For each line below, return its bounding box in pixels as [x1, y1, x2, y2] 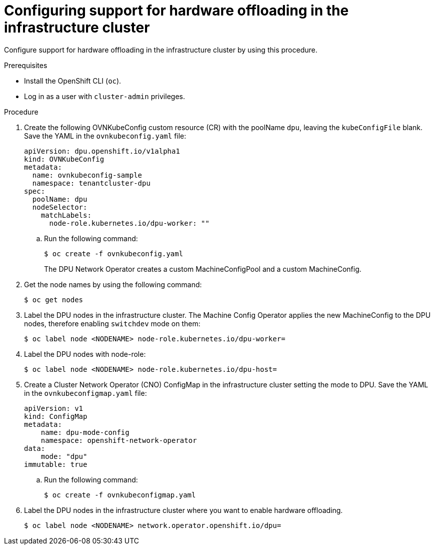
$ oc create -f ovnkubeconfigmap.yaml [44, 490, 196, 499]
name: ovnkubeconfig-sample [32, 171, 142, 179]
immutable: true [24, 460, 87, 468]
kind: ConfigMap [24, 412, 87, 420]
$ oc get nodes [24, 295, 83, 304]
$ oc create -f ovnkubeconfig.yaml [44, 249, 183, 258]
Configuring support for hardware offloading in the [4, 2, 349, 19]
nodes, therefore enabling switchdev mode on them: [24, 319, 200, 328]
